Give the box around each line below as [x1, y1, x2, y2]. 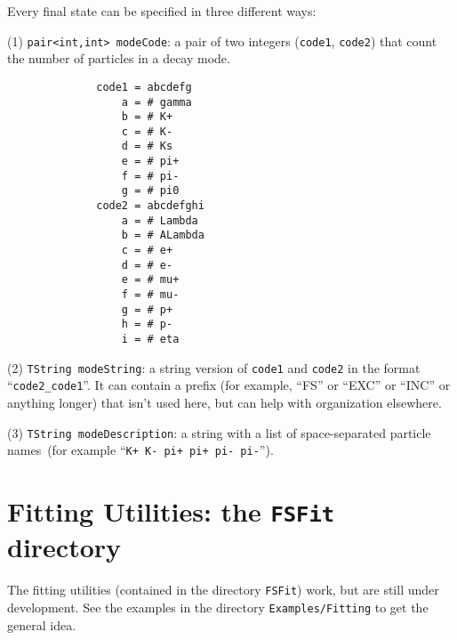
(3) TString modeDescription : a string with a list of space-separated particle [7, 423, 431, 442]
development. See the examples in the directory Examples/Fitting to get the [7, 597, 429, 616]
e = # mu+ [121, 273, 180, 287]
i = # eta [121, 333, 180, 345]
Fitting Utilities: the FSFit [7, 493, 335, 530]
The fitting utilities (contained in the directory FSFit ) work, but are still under [7, 580, 439, 599]
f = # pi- [121, 169, 180, 182]
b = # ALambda [121, 229, 204, 242]
